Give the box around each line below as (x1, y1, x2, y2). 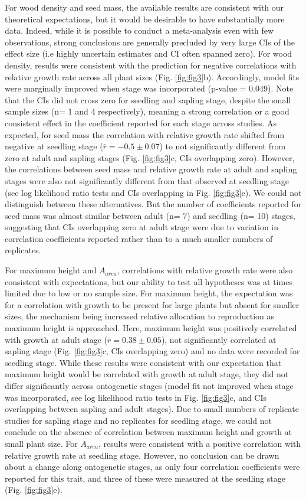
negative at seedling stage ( (5, 140, 103, 152)
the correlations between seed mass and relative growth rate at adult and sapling (5, 163, 297, 175)
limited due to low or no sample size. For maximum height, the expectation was (5, 287, 293, 299)
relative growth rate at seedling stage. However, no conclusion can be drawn (5, 449, 279, 461)
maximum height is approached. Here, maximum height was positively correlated (5, 322, 297, 334)
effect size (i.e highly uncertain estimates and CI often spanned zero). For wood (5, 47, 292, 60)
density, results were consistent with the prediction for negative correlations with (5, 58, 297, 71)
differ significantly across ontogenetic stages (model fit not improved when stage (5, 380, 294, 391)
